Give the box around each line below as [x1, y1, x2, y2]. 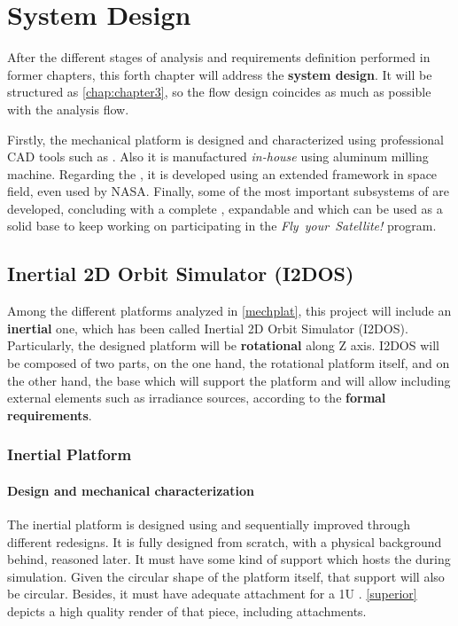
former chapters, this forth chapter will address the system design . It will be [7, 65, 432, 83]
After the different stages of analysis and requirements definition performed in [7, 48, 431, 67]
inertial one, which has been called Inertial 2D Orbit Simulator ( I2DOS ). [7, 318, 408, 337]
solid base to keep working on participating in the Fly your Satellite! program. [7, 216, 437, 235]
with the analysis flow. [7, 99, 129, 118]
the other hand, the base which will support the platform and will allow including [7, 371, 451, 389]
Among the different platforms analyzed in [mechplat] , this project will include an [7, 301, 452, 320]
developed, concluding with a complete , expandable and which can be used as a [7, 199, 443, 217]
